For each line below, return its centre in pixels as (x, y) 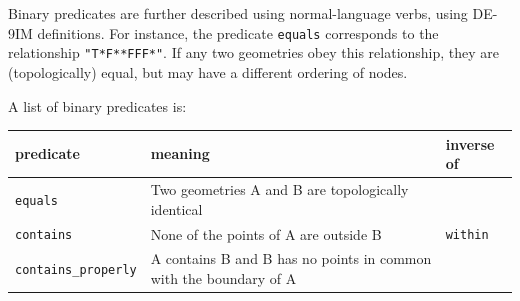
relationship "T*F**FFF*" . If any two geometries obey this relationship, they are (254, 52)
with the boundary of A (223, 277)
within (467, 235)
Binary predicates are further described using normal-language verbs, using (238, 13)
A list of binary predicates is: (97, 105)
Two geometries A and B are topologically (279, 189)
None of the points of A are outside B (266, 233)
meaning (180, 153)
